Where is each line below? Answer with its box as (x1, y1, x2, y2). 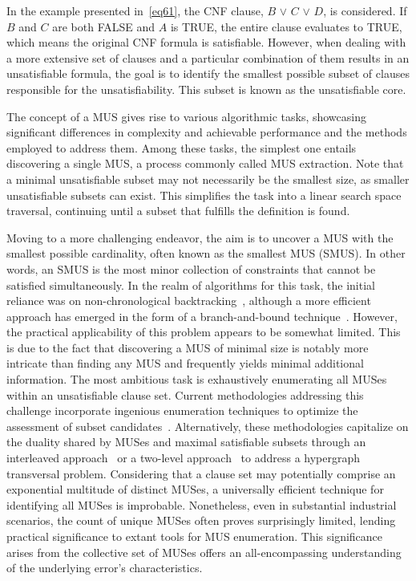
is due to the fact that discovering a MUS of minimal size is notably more (6, 339, 369, 356)
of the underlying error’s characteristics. (6, 559, 203, 576)
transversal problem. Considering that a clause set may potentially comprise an (6, 465, 396, 481)
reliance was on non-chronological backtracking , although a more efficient (6, 292, 371, 309)
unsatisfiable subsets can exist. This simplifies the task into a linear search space (6, 186, 402, 203)
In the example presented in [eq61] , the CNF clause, (6, 2, 264, 18)
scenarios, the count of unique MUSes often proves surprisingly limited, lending (6, 512, 396, 529)
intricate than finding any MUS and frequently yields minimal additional (6, 355, 364, 372)
